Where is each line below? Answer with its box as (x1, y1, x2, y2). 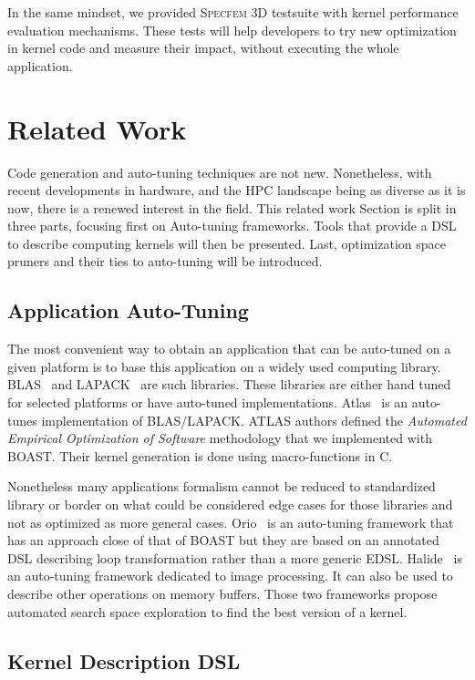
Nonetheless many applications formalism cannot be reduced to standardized (7, 477, 436, 496)
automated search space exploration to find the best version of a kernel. (7, 602, 408, 621)
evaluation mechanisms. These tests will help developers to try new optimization (7, 20, 457, 39)
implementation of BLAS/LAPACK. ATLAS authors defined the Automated (41, 410, 467, 429)
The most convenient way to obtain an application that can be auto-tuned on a (7, 339, 451, 358)
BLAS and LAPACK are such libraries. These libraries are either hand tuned (7, 375, 451, 394)
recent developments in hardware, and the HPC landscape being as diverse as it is (7, 180, 466, 200)
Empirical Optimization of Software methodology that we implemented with (7, 428, 432, 448)
